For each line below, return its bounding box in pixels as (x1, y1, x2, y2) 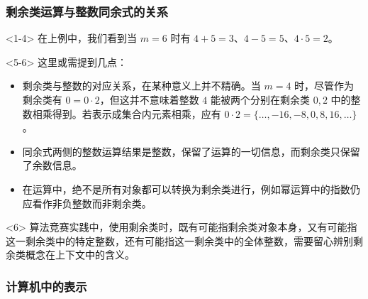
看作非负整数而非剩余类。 (32, 195, 152, 210)
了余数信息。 (22, 158, 82, 173)
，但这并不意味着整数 (99, 92, 199, 107)
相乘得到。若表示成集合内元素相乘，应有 (32, 106, 221, 121)
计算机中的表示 (6, 277, 87, 295)
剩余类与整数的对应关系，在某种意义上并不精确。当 (22, 78, 261, 93)
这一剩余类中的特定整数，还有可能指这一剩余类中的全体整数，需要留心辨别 (6, 233, 353, 248)
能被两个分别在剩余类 (211, 92, 311, 107)
